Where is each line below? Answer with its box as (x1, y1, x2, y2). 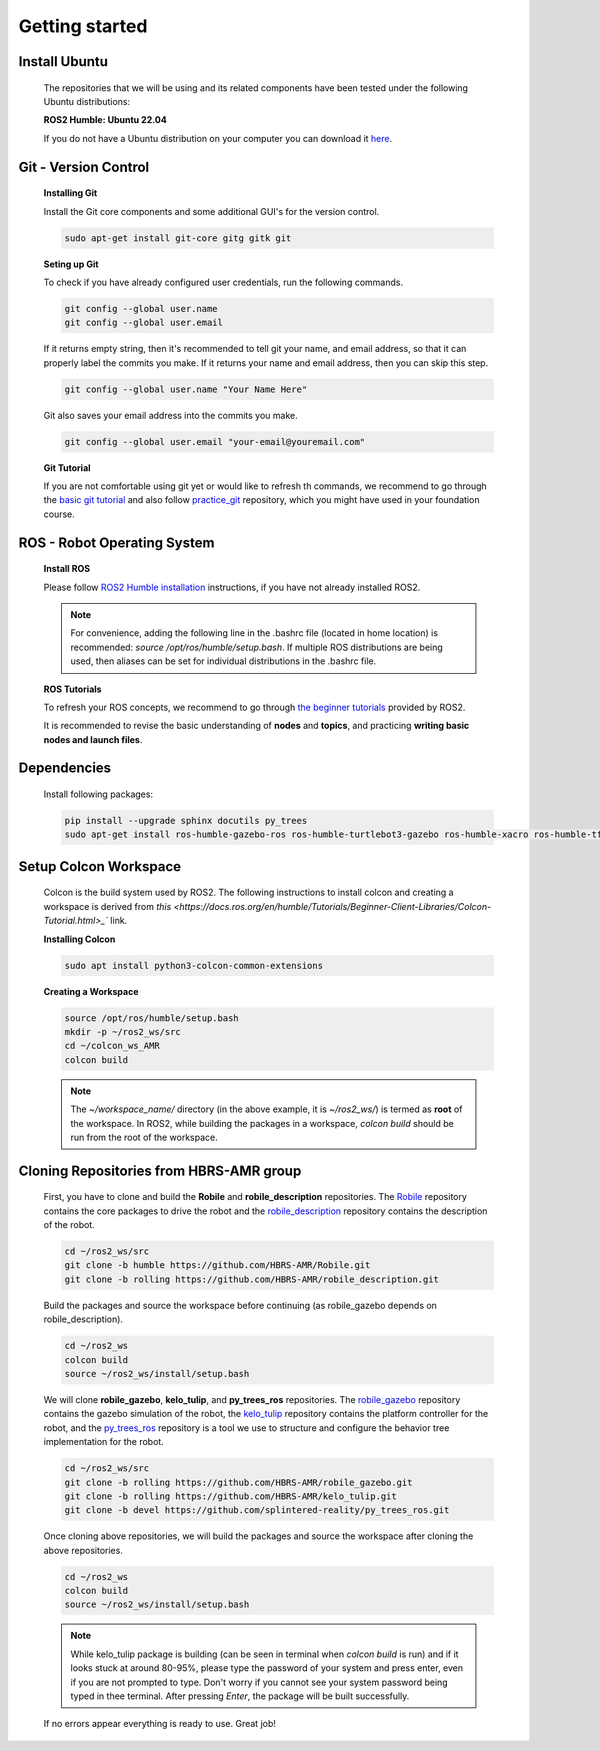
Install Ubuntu (18, 53, 109, 70)
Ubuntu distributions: (43, 95, 130, 107)
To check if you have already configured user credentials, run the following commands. (43, 276, 404, 288)
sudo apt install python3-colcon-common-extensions (64, 960, 324, 971)
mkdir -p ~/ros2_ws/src (64, 1026, 182, 1037)
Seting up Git (43, 258, 99, 270)
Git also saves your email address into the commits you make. (43, 409, 299, 421)
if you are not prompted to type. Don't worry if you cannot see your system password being (70, 1676, 449, 1688)
